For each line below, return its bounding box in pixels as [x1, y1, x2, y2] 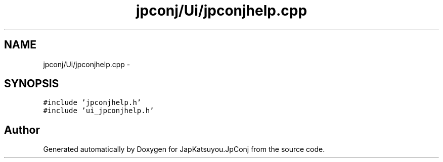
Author [4, 123, 40, 136]
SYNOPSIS [4, 77, 59, 90]
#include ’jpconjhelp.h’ [43, 98, 142, 107]
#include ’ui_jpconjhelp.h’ [43, 106, 154, 115]
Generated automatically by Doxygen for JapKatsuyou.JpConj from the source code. [43, 145, 325, 154]
